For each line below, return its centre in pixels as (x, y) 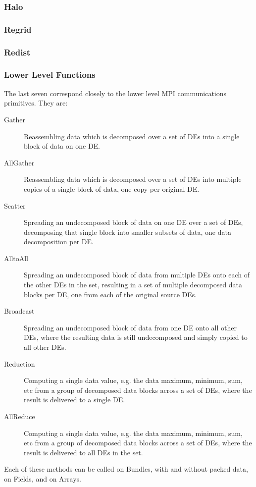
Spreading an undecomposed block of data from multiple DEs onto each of (137, 275)
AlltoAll (16, 258)
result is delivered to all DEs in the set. (83, 452)
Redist (17, 52)
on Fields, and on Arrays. (43, 478)
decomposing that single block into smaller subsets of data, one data (128, 232)
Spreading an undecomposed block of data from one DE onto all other (130, 327)
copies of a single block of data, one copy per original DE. (112, 189)
